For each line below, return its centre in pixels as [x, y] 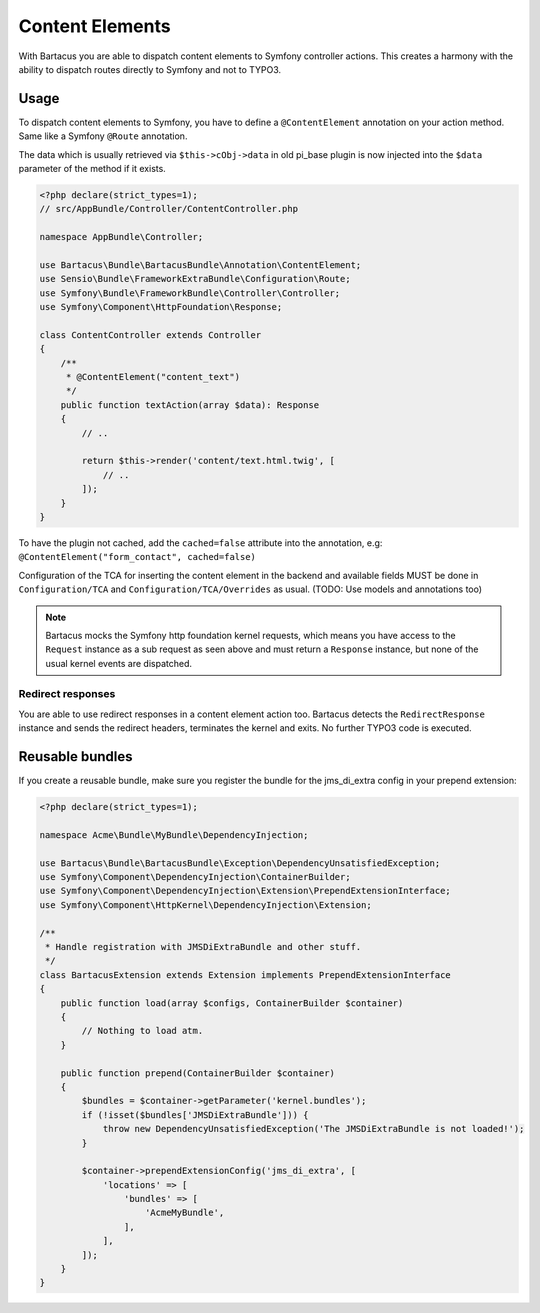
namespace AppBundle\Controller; [121, 237]
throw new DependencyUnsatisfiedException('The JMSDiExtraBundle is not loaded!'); [313, 1129]
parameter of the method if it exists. [92, 169]
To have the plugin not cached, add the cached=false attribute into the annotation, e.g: [200, 542]
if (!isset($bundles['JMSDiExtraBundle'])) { [195, 1114]
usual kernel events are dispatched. [119, 663]
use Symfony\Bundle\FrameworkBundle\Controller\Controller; [190, 293]
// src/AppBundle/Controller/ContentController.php [169, 209]
